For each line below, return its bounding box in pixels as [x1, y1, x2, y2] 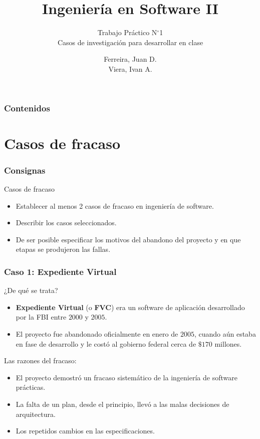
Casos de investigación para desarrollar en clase [57, 37, 203, 47]
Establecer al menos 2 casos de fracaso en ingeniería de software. [16, 200, 214, 211]
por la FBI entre [16, 312, 67, 322]
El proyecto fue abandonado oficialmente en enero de [16, 328, 178, 339]
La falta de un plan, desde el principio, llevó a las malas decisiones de [16, 398, 229, 409]
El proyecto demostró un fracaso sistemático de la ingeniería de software [16, 372, 237, 382]
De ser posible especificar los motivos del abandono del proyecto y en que [16, 234, 241, 244]
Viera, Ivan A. [108, 63, 152, 74]
